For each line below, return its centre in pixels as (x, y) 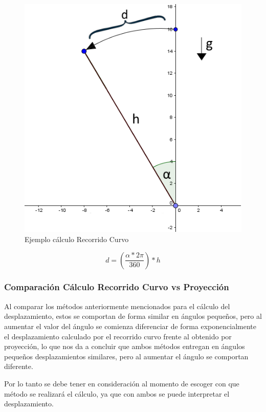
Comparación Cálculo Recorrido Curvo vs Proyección (117, 287)
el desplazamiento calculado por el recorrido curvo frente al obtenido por (118, 336)
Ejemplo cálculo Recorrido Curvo (77, 239)
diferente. (19, 366)
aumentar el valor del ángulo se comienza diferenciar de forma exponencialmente (130, 326)
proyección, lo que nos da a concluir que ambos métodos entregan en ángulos (125, 346)
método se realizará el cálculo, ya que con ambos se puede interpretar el (117, 393)
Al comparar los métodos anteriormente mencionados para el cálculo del (117, 306)
